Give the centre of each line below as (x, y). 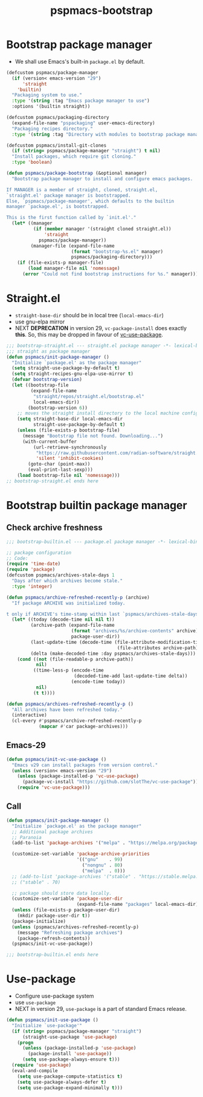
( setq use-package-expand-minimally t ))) (70, 1088)
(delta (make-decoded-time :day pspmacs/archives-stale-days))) (113, 653)
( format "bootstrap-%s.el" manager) (117, 251)
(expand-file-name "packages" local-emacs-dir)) (139, 905)
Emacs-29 (26, 745)
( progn (25, 1042)
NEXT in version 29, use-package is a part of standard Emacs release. (101, 1009)
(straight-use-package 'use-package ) (70, 1037)
